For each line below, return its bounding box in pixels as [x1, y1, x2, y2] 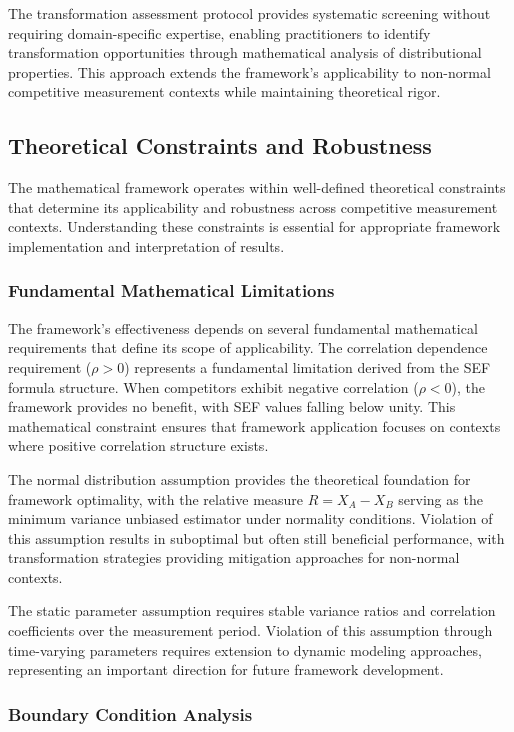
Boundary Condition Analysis [8, 701, 253, 726]
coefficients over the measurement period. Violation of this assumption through [8, 620, 493, 641]
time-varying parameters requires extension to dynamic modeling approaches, [8, 639, 482, 660]
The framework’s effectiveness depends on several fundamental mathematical [8, 317, 478, 338]
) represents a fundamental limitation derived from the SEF [124, 356, 491, 377]
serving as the [398, 488, 483, 509]
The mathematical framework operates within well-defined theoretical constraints [8, 177, 506, 198]
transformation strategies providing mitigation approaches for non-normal [8, 547, 460, 568]
